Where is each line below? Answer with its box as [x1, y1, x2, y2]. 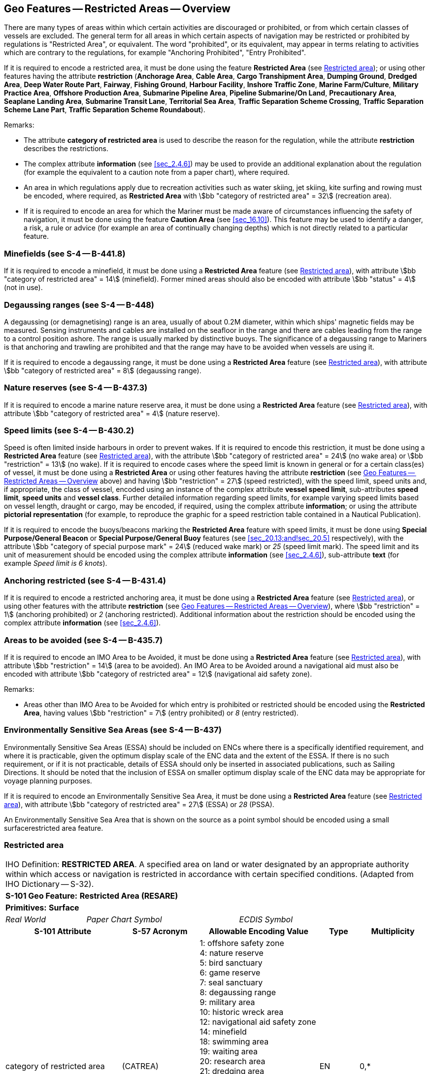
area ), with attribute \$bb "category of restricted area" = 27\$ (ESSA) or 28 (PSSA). [4, 800, 274, 809]
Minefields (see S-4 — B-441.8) [4, 248, 126, 259]
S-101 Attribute [34, 926, 92, 937]
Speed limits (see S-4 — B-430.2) [4, 425, 134, 436]
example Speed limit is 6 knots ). [4, 559, 107, 568]
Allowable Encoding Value [209, 926, 309, 937]
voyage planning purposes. [4, 776, 92, 785]
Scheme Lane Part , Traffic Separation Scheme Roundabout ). [4, 105, 205, 114]
